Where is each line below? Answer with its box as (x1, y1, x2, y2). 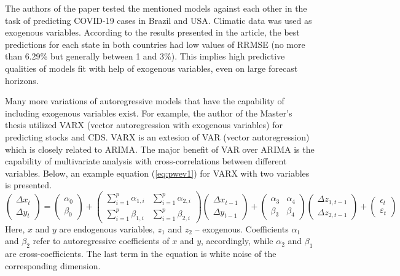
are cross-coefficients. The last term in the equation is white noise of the (5, 247, 276, 260)
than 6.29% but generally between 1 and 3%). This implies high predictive (5, 50, 285, 63)
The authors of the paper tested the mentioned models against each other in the (5, 2, 307, 14)
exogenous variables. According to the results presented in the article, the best (5, 26, 300, 39)
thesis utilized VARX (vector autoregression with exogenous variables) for (5, 118, 283, 131)
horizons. (5, 74, 39, 86)
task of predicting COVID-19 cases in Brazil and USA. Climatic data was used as (5, 13, 312, 26)
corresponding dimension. (5, 259, 101, 272)
